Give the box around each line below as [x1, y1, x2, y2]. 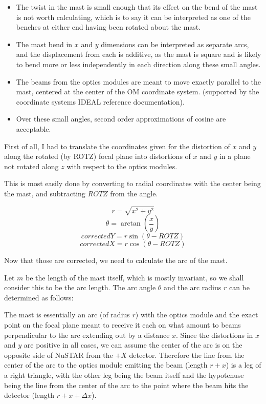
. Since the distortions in [176, 329, 253, 340]
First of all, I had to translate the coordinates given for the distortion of [4, 140, 230, 151]
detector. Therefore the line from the [129, 349, 245, 360]
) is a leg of [226, 359, 261, 370]
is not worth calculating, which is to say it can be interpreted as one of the [16, 11, 251, 22]
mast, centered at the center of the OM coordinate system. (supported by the [16, 86, 259, 97]
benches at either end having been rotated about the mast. [16, 22, 201, 32]
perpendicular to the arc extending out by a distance [4, 329, 170, 340]
